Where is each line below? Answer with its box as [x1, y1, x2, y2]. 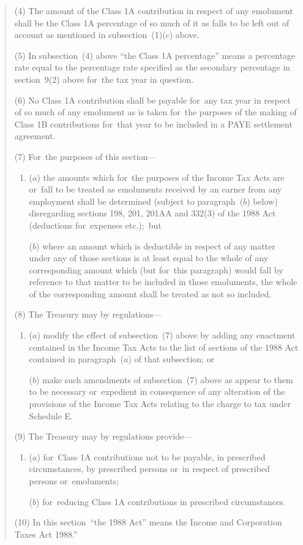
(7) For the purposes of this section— [14, 150, 157, 162]
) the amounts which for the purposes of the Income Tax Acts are [37, 170, 285, 183]
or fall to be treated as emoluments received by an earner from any [29, 183, 282, 196]
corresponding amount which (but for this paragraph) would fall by [29, 263, 283, 276]
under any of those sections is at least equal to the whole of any [29, 251, 269, 264]
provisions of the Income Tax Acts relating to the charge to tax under [29, 397, 291, 410]
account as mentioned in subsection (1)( [14, 28, 166, 41]
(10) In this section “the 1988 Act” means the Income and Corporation [14, 516, 282, 528]
